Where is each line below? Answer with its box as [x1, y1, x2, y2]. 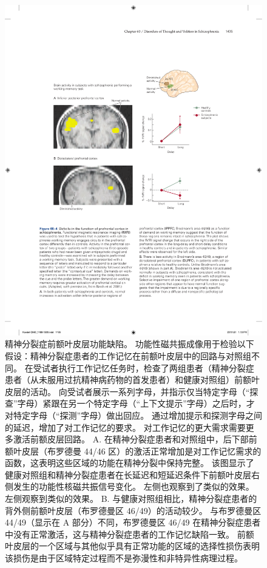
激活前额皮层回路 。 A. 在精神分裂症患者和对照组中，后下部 [13, 433, 249, 445]
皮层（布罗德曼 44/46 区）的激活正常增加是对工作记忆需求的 [21, 444, 262, 457]
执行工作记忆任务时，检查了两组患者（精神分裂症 [58, 361, 254, 374]
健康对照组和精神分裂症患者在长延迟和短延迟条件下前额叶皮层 [5, 468, 251, 481]
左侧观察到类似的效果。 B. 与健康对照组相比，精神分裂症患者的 [5, 492, 257, 505]
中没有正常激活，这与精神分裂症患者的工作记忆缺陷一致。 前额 [5, 527, 254, 540]
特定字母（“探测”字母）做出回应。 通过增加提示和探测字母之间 [13, 408, 262, 421]
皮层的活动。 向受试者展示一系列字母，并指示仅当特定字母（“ [5, 385, 250, 397]
